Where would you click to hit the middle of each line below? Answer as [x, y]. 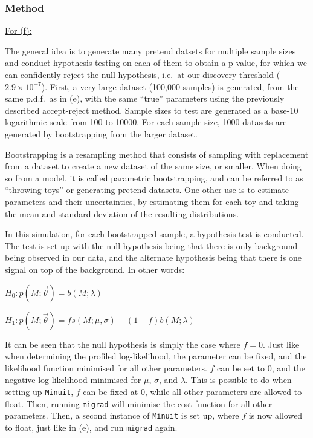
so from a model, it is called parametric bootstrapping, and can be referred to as [154, 178]
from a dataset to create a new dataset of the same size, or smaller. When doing [153, 166]
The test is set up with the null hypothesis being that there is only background [151, 245]
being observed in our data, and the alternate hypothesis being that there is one [153, 257]
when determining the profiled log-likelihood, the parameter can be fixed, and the [156, 356]
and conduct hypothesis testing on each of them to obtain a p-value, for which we [156, 63]
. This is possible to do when [238, 380]
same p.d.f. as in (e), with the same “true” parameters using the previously [145, 98]
